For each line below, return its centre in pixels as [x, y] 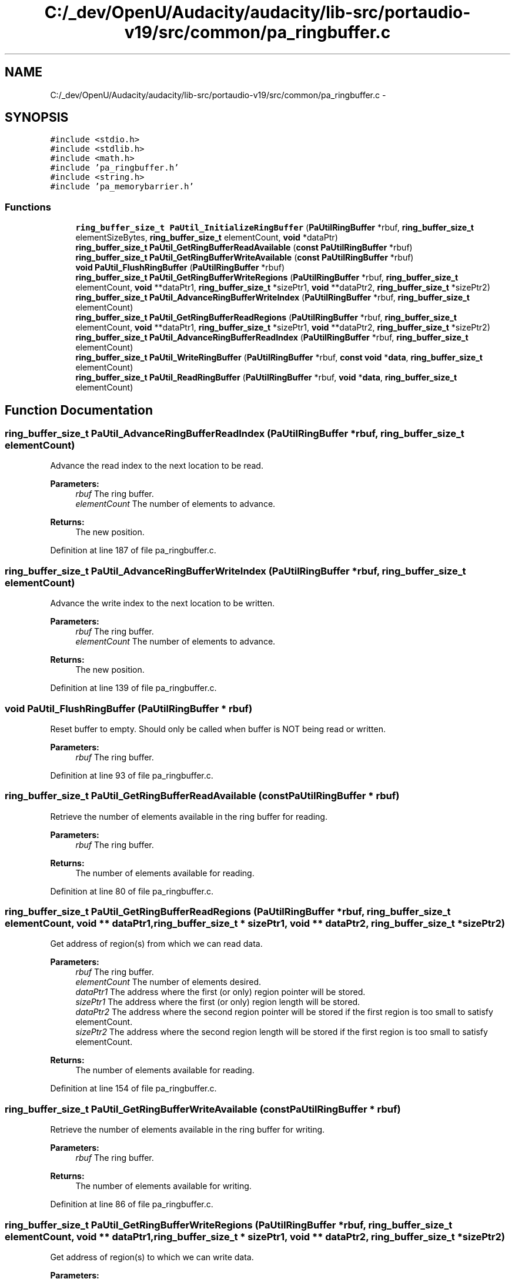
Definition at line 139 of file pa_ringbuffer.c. [133, 688]
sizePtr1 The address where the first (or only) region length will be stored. [218, 1002]
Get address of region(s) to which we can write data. [152, 1257]
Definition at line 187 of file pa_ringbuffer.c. [133, 550]
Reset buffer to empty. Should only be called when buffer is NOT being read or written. [218, 729]
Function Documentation [79, 410]
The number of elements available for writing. [163, 1186]
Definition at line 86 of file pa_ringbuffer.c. [132, 1204]
